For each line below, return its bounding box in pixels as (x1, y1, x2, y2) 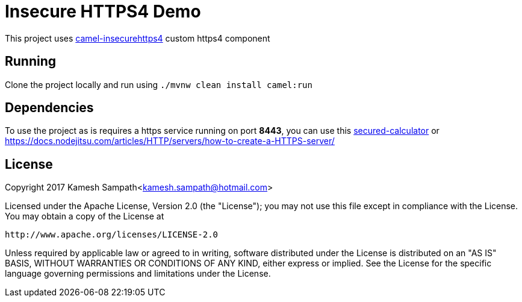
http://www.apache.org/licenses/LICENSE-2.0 (5, 230, 219, 240)
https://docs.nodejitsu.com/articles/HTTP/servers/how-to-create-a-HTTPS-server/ (5, 136, 335, 146)
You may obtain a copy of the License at (5, 211, 164, 222)
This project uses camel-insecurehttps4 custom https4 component (5, 33, 270, 43)
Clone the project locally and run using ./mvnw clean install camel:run (5, 79, 312, 90)
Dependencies (5, 100, 94, 116)
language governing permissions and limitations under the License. (5, 268, 271, 279)
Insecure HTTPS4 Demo (5, 1, 201, 22)
